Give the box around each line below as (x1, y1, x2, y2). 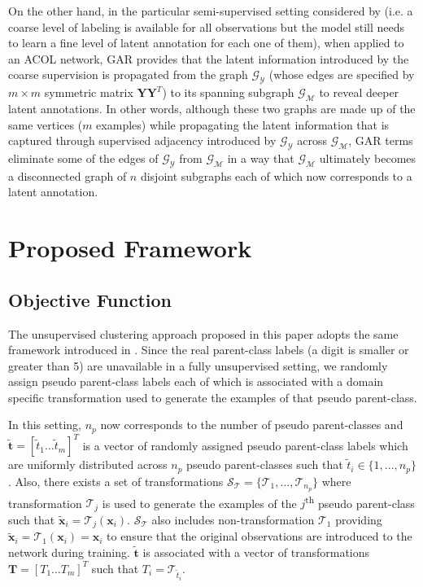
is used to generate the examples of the (102, 494, 297, 511)
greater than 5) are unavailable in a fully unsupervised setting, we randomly (8, 357, 388, 374)
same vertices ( (8, 116, 83, 133)
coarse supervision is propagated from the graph (8, 66, 248, 83)
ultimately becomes (319, 149, 416, 166)
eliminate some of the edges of (8, 149, 159, 166)
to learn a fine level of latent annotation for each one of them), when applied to (8, 34, 404, 51)
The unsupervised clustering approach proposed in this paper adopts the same (8, 325, 399, 342)
